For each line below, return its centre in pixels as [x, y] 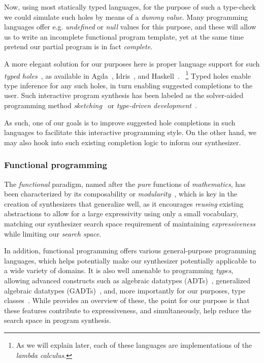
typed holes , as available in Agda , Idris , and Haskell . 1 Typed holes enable [127, 75]
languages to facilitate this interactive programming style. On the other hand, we [130, 132]
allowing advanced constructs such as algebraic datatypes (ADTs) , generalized [127, 280]
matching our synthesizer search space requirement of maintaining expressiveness [130, 223]
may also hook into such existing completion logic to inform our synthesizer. [123, 142]
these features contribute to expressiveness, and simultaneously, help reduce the [128, 310]
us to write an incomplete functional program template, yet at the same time [124, 36]
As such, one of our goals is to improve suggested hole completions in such [120, 122]
